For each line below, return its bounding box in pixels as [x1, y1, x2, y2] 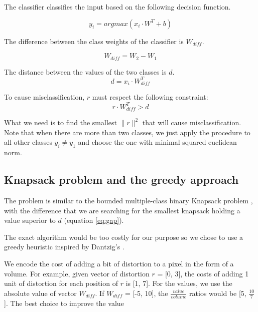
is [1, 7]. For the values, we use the [125, 278, 232, 288]
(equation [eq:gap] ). [64, 215, 124, 225]
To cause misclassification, [4, 92, 85, 102]
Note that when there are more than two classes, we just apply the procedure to [4, 127, 250, 137]
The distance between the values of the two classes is [4, 66, 167, 77]
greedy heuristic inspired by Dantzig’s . [4, 241, 124, 252]
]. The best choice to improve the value [4, 297, 124, 308]
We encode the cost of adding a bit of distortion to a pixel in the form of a [4, 258, 234, 269]
